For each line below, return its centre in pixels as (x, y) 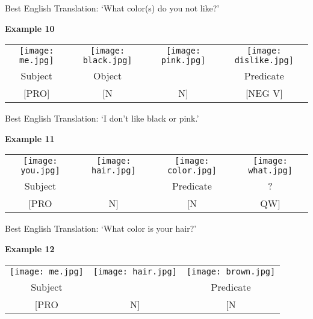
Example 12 (30, 248)
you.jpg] (40, 171)
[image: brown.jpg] (231, 271)
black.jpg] (107, 60)
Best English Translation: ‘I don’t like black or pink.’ (102, 118)
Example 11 (30, 138)
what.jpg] (270, 171)
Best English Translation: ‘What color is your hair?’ (101, 228)
